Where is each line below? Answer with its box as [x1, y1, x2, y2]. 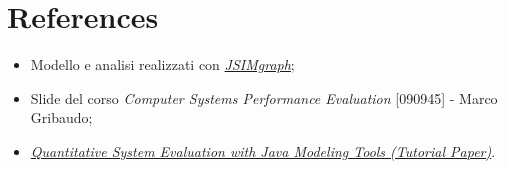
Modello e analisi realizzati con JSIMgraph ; [30, 54, 295, 75]
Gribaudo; [30, 107, 93, 128]
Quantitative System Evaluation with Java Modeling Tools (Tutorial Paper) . [30, 140, 496, 161]
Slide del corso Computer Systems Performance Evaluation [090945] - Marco [30, 87, 498, 108]
